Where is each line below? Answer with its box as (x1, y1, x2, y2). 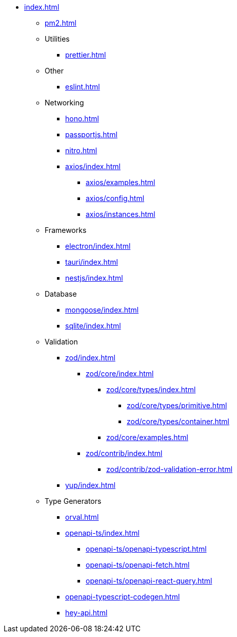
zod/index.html (65, 353, 115, 362)
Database (45, 289, 77, 298)
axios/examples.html (86, 178, 155, 187)
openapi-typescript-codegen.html (65, 592, 180, 601)
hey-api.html (65, 608, 108, 617)
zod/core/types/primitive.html (127, 401, 227, 410)
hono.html (65, 114, 99, 123)
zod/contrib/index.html (86, 449, 163, 458)
